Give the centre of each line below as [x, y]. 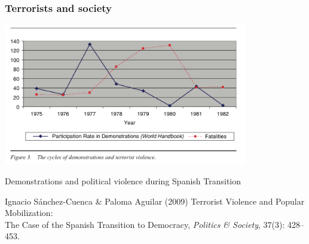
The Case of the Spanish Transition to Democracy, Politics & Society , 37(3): [145, 224]
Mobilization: [29, 213]
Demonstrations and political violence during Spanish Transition [123, 181]
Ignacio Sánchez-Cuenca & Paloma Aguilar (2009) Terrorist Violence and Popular [155, 201]
